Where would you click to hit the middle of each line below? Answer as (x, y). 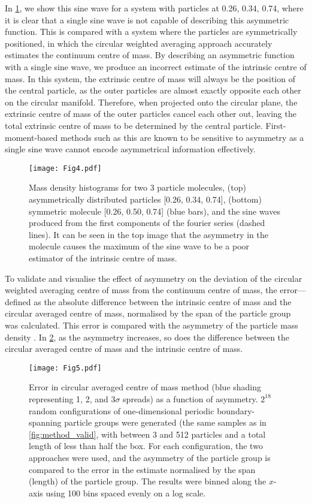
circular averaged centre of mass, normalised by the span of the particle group (148, 313)
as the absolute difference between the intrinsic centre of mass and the (163, 301)
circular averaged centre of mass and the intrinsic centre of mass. (124, 349)
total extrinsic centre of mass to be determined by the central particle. (134, 125)
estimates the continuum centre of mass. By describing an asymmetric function (150, 55)
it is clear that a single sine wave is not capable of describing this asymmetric (147, 19)
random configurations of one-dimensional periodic (122, 410)
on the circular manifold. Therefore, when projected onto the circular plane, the (151, 102)
